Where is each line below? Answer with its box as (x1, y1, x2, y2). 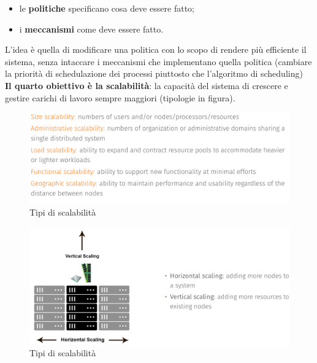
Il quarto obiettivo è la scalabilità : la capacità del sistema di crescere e (5, 79, 288, 92)
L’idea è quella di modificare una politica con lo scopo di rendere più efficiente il (5, 43, 307, 56)
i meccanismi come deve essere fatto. (19, 22, 164, 35)
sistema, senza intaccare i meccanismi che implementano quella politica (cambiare (5, 55, 312, 68)
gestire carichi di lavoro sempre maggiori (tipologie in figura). (5, 91, 235, 104)
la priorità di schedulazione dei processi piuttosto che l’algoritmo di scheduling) (5, 67, 303, 80)
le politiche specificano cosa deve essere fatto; (19, 2, 195, 14)
